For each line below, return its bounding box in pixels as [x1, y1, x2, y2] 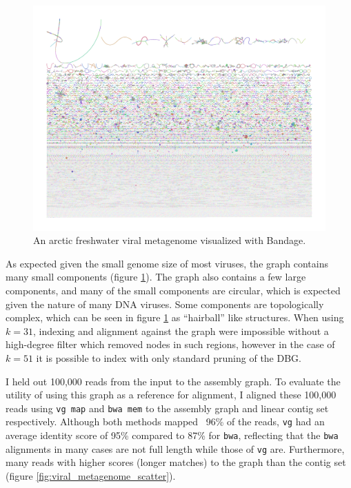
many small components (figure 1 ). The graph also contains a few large [6, 270, 306, 284]
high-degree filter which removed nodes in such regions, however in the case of [6, 337, 335, 352]
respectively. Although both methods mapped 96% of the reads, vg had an [6, 414, 325, 429]
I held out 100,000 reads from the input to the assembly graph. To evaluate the [6, 374, 341, 388]
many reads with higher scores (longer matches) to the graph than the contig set [6, 455, 346, 469]
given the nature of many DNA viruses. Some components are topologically [6, 296, 324, 311]
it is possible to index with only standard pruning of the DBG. [36, 351, 301, 365]
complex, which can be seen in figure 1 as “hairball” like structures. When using [6, 310, 344, 325]
